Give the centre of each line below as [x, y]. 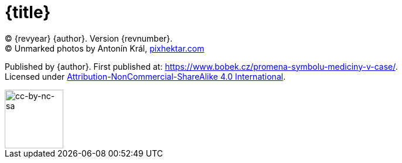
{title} [28, 12]
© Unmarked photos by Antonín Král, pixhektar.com [105, 48]
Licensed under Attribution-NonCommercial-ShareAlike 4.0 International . [145, 76]
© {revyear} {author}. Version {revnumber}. [89, 38]
